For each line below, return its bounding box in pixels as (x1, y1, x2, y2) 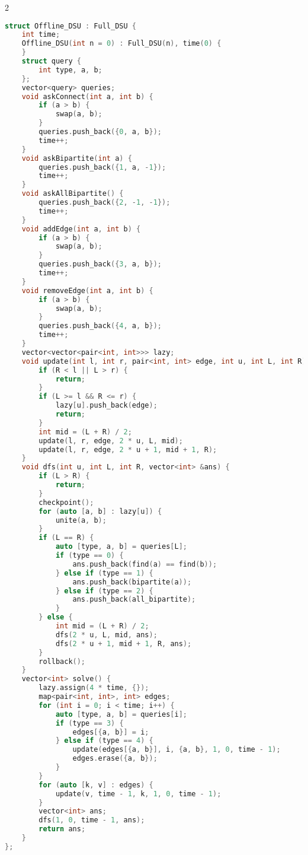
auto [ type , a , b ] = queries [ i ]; (55, 710, 187, 719)
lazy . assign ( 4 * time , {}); (38, 684, 149, 692)
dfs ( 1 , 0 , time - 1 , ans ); (38, 816, 145, 825)
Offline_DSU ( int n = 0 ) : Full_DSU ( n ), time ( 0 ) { (21, 39, 222, 48)
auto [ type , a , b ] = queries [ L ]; (55, 542, 187, 551)
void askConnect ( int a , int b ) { (21, 92, 153, 101)
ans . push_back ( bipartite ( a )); (72, 577, 192, 586)
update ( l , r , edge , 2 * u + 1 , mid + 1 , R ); (38, 445, 217, 454)
